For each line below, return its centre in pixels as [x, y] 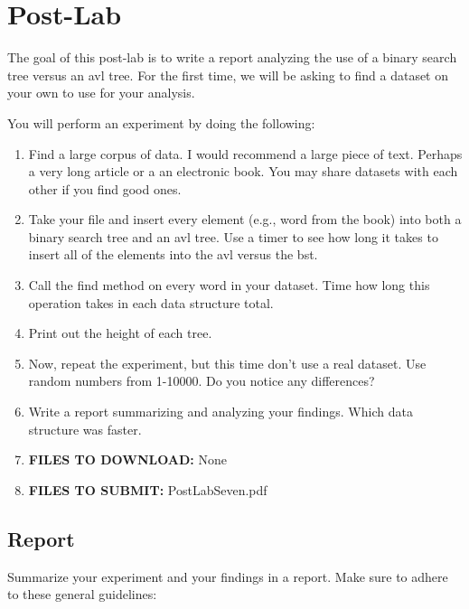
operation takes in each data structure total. [151, 302]
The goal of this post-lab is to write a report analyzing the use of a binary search [232, 57]
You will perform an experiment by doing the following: [161, 122]
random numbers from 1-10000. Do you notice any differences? [202, 381]
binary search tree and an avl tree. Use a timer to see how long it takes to [233, 236]
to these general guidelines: [82, 594]
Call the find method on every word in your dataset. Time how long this [229, 285]
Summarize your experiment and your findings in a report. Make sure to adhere [228, 576]
